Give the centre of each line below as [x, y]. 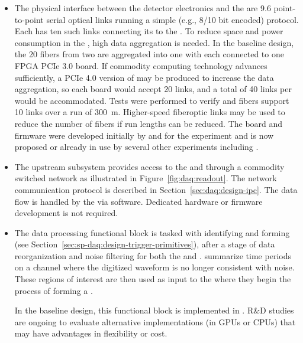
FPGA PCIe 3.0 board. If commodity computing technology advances [141, 65]
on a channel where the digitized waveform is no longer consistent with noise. [154, 267]
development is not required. [66, 213]
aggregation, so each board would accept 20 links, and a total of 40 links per [153, 89]
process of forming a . [54, 290]
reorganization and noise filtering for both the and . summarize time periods [153, 255]
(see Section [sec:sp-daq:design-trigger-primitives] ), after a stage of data [145, 244]
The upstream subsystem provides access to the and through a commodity [149, 166]
